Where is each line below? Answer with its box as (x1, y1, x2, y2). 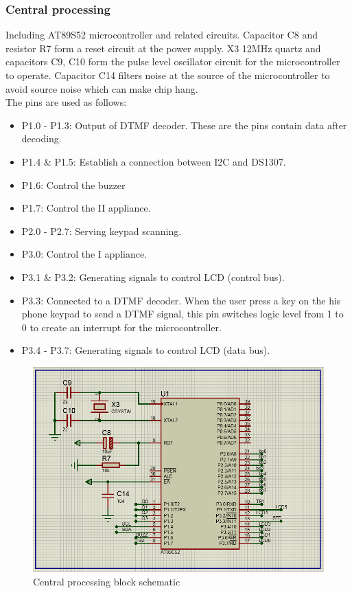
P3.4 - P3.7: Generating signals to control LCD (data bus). (21, 343, 270, 357)
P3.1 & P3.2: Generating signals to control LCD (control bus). (21, 269, 285, 284)
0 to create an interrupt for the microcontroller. (21, 320, 222, 334)
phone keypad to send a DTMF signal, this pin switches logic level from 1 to (21, 306, 344, 321)
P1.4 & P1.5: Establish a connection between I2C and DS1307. (21, 154, 286, 168)
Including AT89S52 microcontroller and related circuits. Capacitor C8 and (5, 27, 318, 42)
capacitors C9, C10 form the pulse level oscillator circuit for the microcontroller (5, 54, 340, 69)
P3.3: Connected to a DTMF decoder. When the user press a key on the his (21, 293, 341, 307)
